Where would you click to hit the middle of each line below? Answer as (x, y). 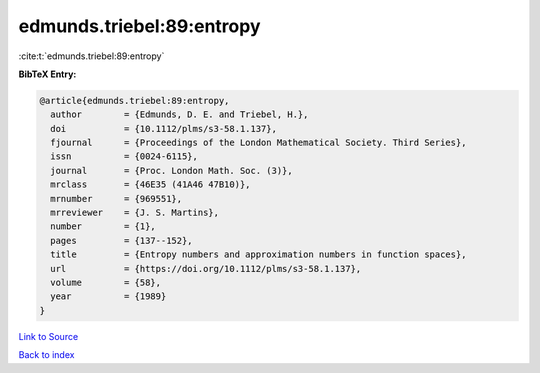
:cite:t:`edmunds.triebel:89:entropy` (91, 56)
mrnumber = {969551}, (116, 198)
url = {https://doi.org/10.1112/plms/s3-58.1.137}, (206, 268)
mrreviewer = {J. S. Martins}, (135, 213)
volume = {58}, (106, 282)
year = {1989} (108, 296)
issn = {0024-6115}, (124, 156)
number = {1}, (103, 226)
